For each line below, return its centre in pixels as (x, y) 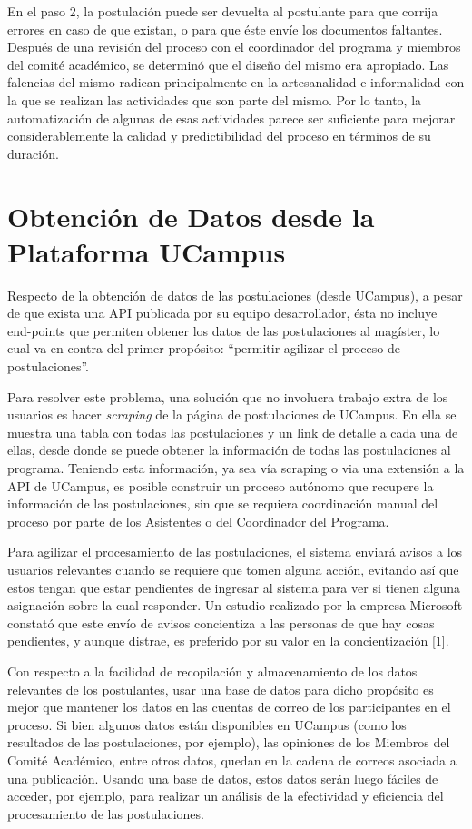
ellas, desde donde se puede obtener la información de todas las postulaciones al (229, 450)
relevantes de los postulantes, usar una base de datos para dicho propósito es (221, 689)
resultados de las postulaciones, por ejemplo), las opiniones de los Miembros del (229, 742)
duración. (33, 153)
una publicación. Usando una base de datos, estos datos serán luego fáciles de (223, 778)
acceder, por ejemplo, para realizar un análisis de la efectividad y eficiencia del (226, 796)
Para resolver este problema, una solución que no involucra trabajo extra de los (228, 396)
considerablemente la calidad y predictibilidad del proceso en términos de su (219, 136)
